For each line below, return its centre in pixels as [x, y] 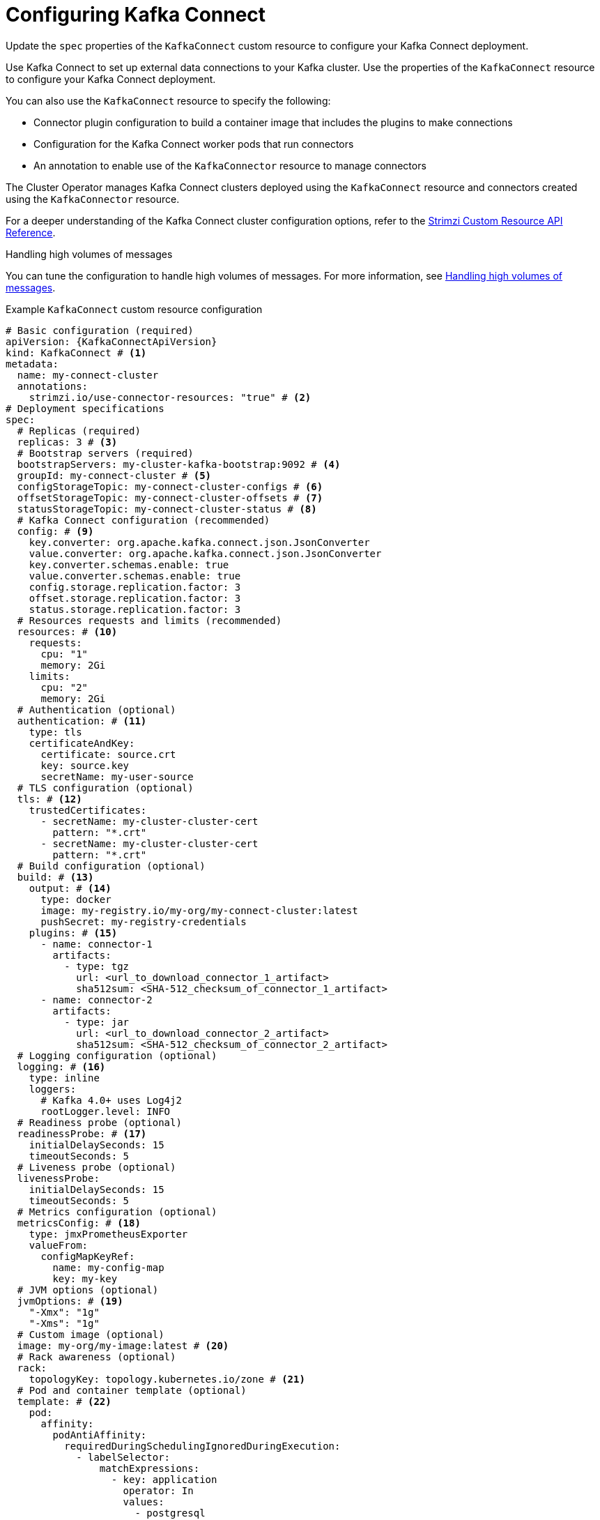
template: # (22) [64, 1401]
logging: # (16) [61, 1066]
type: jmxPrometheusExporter [108, 1234]
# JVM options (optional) [88, 1290]
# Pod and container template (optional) [132, 1390]
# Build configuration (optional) [111, 866]
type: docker [76, 899]
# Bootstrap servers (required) [105, 453]
